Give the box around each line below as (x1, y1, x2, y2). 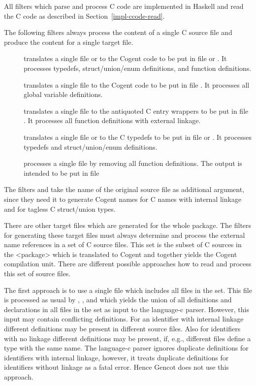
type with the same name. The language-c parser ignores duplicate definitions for (4, 343, 249, 353)
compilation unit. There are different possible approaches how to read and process (4, 258, 252, 269)
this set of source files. (4, 268, 71, 279)
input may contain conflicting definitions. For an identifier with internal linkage (4, 314, 244, 324)
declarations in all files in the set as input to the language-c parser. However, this (4, 304, 249, 314)
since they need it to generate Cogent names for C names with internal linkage (4, 193, 242, 204)
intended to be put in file (24, 167, 99, 178)
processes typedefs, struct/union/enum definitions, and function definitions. (24, 63, 252, 73)
